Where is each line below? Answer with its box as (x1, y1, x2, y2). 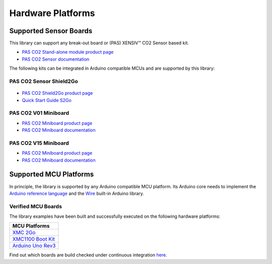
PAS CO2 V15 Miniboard (9, 140, 69, 147)
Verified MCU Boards (9, 203, 62, 210)
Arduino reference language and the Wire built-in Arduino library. (9, 190, 145, 196)
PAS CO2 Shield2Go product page (22, 90, 93, 96)
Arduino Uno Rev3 (12, 242, 56, 249)
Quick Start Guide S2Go (22, 97, 72, 103)
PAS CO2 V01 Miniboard (9, 109, 70, 116)
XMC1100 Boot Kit (12, 236, 55, 243)
